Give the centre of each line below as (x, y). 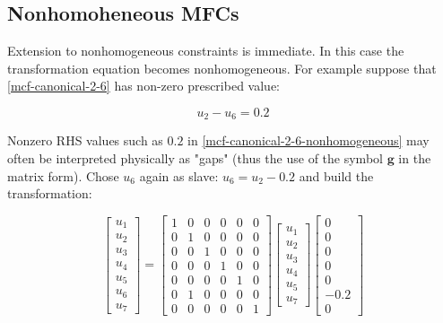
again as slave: (179, 175)
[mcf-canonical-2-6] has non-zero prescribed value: (143, 86)
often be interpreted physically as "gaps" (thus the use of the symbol (195, 158)
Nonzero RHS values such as (85, 140)
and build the (336, 175)
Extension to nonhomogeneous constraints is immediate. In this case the (206, 51)
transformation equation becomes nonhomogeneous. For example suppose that (222, 68)
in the (415, 158)
